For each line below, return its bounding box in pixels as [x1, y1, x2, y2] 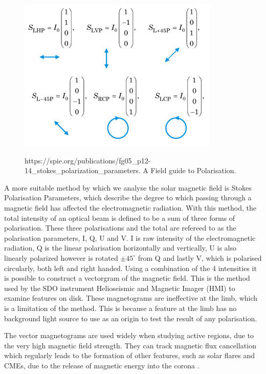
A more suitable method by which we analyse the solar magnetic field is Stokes [4, 182, 252, 193]
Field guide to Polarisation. [150, 165, 236, 176]
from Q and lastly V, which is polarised [138, 252, 262, 263]
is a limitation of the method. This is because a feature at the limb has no [4, 302, 237, 313]
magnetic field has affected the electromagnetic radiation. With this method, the [4, 202, 256, 213]
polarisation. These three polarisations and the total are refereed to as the [4, 222, 236, 233]
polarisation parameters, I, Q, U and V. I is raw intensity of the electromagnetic [4, 232, 256, 243]
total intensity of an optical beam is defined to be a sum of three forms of [4, 212, 235, 223]
